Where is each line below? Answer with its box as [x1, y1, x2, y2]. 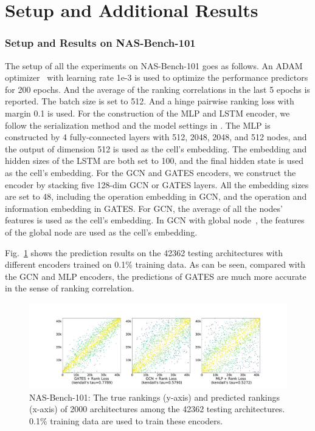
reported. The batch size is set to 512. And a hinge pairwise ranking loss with [5, 95, 294, 107]
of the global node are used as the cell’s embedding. [5, 225, 198, 238]
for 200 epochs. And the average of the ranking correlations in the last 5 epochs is [5, 83, 310, 95]
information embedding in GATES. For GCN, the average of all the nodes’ [5, 202, 283, 214]
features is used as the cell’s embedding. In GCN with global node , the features [5, 214, 305, 226]
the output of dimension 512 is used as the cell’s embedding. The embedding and [5, 142, 307, 155]
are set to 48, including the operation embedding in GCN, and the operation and [5, 190, 307, 203]
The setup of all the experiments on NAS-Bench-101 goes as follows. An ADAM [5, 59, 303, 72]
